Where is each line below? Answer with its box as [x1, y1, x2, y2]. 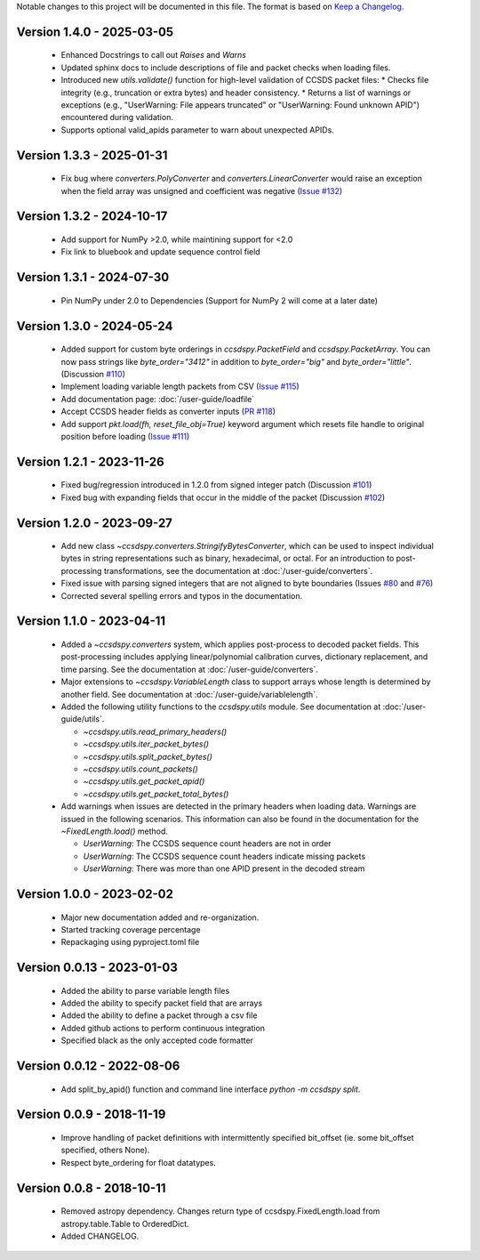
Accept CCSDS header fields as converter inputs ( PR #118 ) [60, 406, 276, 417]
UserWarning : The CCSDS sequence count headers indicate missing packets [83, 851, 366, 861]
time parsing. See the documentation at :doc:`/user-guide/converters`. [60, 664, 319, 674]
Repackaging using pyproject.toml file [60, 937, 200, 948]
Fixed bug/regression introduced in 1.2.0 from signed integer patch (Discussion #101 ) [60, 480, 372, 490]
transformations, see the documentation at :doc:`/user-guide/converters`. [103, 565, 373, 576]
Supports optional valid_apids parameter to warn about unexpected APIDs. [60, 125, 335, 135]
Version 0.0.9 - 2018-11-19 [16, 1107, 166, 1122]
